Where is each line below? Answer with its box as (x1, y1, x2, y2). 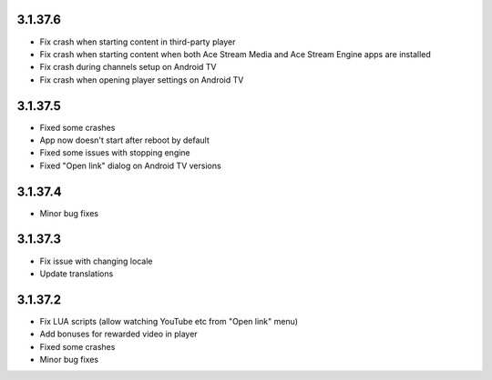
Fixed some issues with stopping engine (39, 147, 190, 158)
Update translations (39, 268, 114, 279)
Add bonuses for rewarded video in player (39, 328, 198, 340)
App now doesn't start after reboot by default (39, 135, 210, 145)
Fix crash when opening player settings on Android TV (39, 74, 244, 85)
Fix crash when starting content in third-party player (39, 36, 236, 47)
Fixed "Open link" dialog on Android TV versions (39, 160, 222, 171)
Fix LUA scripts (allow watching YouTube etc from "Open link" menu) (39, 315, 299, 326)
